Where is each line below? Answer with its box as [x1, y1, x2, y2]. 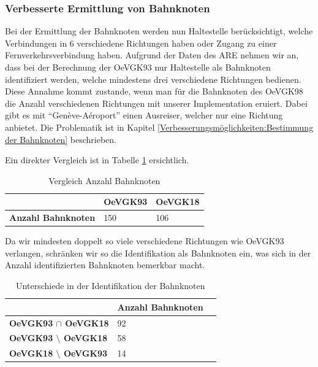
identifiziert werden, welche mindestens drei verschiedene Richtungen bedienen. [5, 72, 301, 85]
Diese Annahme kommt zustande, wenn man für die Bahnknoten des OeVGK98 [5, 85, 303, 98]
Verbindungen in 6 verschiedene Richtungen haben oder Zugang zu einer [5, 36, 277, 49]
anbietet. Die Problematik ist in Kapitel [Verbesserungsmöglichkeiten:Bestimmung [5, 120, 314, 133]
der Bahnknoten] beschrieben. [5, 133, 116, 145]
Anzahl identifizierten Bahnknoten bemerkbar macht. [5, 258, 205, 271]
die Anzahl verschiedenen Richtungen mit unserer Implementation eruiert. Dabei [5, 96, 308, 109]
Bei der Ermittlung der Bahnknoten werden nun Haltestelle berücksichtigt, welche [5, 25, 313, 37]
